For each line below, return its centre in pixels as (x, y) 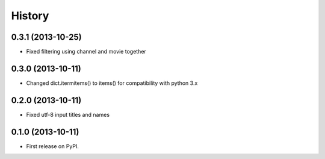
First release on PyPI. (53, 146)
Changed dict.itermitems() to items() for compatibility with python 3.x (112, 83)
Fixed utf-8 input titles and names (68, 114)
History (30, 16)
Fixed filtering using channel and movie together (86, 52)
